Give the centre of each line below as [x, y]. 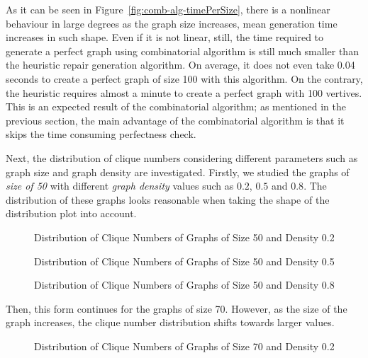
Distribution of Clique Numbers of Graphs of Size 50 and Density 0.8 [184, 285]
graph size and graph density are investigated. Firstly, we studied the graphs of [178, 172]
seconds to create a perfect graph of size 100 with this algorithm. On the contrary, [184, 78]
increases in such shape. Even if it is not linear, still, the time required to [165, 37]
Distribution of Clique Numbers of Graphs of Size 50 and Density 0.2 [184, 237]
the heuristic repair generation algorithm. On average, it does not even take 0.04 [180, 65]
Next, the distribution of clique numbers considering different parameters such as [182, 157]
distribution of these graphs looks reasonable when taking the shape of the [168, 199]
